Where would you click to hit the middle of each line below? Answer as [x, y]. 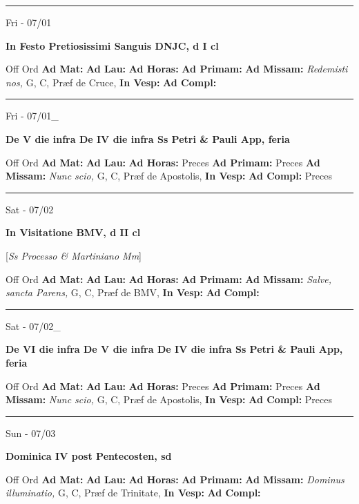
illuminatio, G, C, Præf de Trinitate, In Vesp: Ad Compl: [133, 493]
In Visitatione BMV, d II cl [73, 232]
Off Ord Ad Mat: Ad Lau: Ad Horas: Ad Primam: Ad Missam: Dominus [175, 479]
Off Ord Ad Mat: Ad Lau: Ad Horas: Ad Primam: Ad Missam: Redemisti [177, 69]
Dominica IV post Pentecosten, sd [89, 456]
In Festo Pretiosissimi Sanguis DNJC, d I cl [112, 45]
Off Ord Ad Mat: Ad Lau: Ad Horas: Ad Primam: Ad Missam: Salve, [168, 279]
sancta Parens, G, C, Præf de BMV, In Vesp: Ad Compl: [133, 292]
